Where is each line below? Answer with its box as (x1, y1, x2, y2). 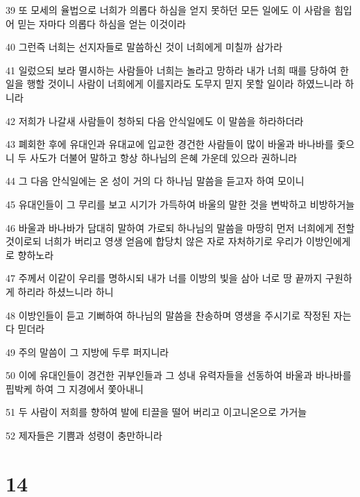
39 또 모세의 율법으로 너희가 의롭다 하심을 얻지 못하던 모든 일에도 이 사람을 (6, 3, 332, 17)
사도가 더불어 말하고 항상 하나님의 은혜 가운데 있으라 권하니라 (30, 150, 298, 165)
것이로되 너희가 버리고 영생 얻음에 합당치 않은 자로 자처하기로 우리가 (6, 234, 303, 248)
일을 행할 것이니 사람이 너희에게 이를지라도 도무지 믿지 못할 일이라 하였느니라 (6, 76, 342, 91)
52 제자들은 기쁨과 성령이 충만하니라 (6, 428, 162, 443)
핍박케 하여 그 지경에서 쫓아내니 (6, 381, 144, 396)
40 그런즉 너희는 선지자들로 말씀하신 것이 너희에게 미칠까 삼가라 (6, 40, 283, 54)
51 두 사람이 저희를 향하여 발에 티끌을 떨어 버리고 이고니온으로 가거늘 (6, 405, 307, 419)
